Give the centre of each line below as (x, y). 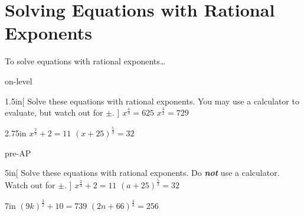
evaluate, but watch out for (54, 112)
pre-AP (18, 153)
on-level (19, 81)
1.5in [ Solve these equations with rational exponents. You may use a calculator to (152, 101)
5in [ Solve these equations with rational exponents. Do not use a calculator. (142, 173)
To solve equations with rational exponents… (85, 61)
